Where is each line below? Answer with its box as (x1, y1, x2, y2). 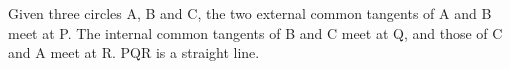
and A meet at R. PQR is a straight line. (8, 42, 260, 63)
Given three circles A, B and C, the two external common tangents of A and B (8, 3, 492, 23)
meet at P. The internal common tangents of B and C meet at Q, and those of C (8, 22, 503, 43)
